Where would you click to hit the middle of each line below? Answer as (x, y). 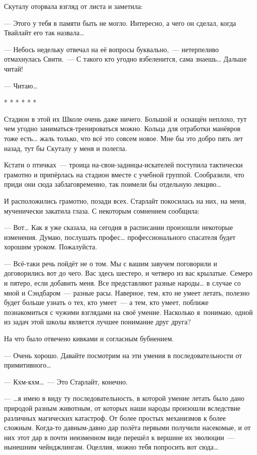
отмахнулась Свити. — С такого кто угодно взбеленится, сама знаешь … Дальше (126, 59)
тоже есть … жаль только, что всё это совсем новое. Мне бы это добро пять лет (124, 138)
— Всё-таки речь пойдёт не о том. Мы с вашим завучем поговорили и (111, 263)
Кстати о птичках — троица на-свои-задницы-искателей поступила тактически (124, 165)
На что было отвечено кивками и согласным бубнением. (89, 339)
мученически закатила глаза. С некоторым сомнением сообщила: (102, 210)
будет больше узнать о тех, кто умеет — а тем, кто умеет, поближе (106, 302)
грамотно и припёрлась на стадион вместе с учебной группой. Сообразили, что (124, 174)
